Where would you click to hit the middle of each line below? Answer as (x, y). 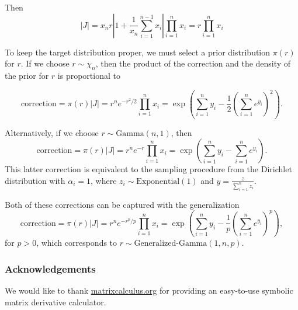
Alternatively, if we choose (52, 132)
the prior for (27, 75)
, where (104, 180)
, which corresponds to (77, 243)
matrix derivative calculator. (56, 302)
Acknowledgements (50, 268)
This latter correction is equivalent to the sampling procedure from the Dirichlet (148, 169)
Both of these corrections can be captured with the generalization (122, 204)
